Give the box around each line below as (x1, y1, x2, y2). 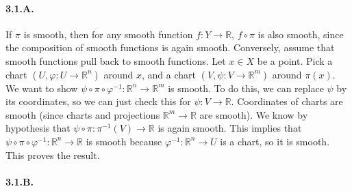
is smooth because (86, 134, 162, 148)
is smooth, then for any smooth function (23, 27, 193, 41)
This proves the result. (5, 147, 100, 162)
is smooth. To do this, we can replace (168, 80, 324, 95)
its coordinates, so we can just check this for (5, 94, 191, 108)
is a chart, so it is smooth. (220, 134, 330, 148)
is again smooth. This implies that (158, 121, 302, 135)
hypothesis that (5, 121, 71, 135)
